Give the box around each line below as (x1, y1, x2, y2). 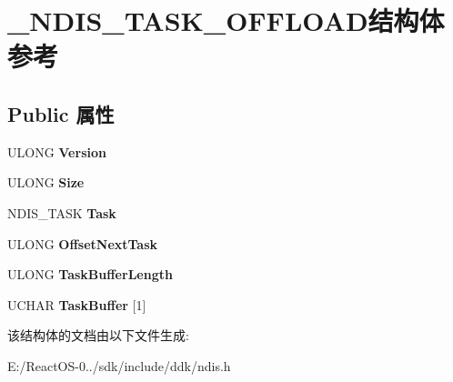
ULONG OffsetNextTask (7, 234, 158, 253)
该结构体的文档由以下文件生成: (7, 326, 189, 345)
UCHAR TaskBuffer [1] (7, 295, 146, 314)
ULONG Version (7, 142, 106, 161)
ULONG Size (7, 173, 85, 192)
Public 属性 (7, 99, 115, 127)
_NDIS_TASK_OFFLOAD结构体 (7, 2, 445, 39)
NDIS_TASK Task (7, 203, 116, 222)
